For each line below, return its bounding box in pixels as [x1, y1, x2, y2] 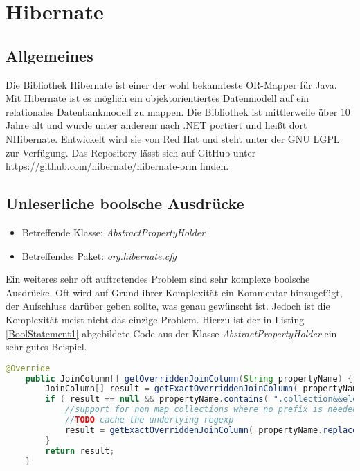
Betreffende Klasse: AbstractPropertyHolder [21, 224, 206, 239]
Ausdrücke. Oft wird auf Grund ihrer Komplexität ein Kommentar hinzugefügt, [6, 285, 343, 299]
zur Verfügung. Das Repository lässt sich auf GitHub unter [6, 145, 256, 159]
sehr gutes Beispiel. [6, 339, 87, 354]
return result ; [45, 445, 115, 456]
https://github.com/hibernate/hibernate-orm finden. [6, 159, 229, 173]
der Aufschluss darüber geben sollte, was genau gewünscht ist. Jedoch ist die [6, 299, 330, 313]
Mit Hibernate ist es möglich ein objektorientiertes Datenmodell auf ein [6, 91, 309, 105]
